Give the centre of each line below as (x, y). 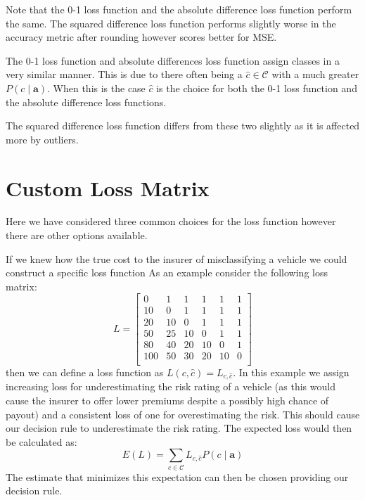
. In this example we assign (291, 372)
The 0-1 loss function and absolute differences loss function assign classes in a (173, 60)
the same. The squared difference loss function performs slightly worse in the (171, 23)
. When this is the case (96, 88)
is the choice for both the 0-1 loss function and (257, 88)
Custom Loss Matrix (108, 187)
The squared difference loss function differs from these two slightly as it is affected (183, 126)
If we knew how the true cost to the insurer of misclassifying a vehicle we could (177, 258)
